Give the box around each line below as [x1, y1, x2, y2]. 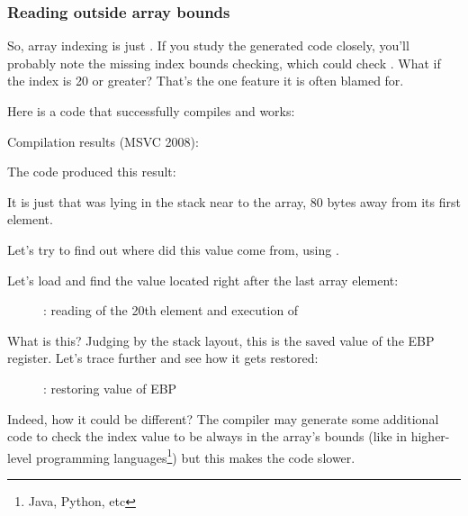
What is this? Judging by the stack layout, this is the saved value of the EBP [7, 330, 435, 349]
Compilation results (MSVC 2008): [7, 131, 199, 150]
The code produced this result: [7, 162, 176, 181]
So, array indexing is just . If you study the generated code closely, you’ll [7, 36, 409, 55]
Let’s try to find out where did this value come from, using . [7, 240, 339, 258]
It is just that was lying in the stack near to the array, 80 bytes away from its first [7, 192, 461, 211]
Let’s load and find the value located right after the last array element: [7, 270, 399, 289]
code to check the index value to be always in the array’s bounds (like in [7, 427, 408, 446]
